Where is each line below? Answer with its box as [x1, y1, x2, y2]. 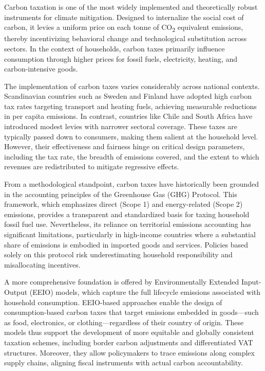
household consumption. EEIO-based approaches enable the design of [4, 296, 222, 307]
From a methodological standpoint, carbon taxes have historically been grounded [4, 179, 259, 189]
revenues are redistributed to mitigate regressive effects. [4, 161, 179, 172]
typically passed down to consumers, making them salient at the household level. [4, 131, 258, 142]
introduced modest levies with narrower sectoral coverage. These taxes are [4, 121, 238, 132]
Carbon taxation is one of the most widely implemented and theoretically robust [4, 2, 258, 12]
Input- [241, 276, 261, 287]
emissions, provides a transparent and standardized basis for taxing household [4, 208, 250, 219]
